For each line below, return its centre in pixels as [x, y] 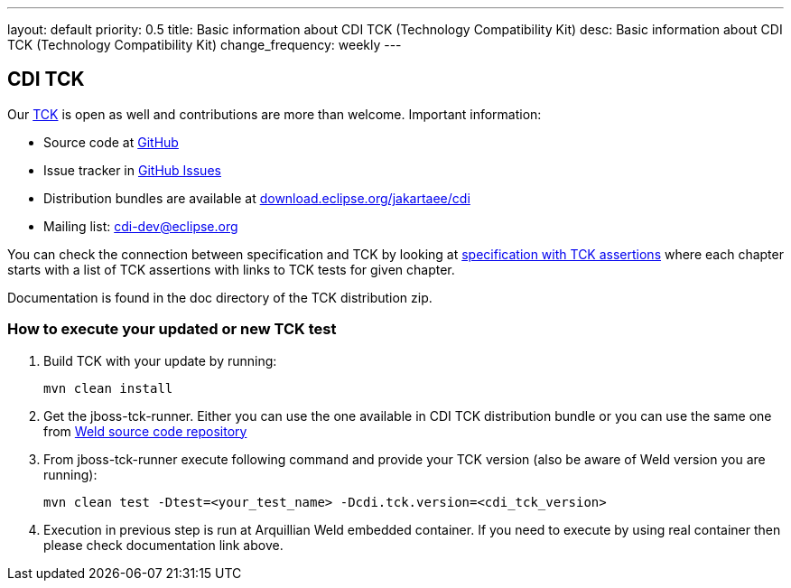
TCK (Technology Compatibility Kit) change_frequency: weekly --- [205, 45]
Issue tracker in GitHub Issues [132, 170]
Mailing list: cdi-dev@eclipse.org [141, 226]
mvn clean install [108, 388]
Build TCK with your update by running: [160, 360]
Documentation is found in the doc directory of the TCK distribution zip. [220, 297]
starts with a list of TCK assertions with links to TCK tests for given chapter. [231, 269]
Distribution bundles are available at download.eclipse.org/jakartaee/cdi [257, 198]
